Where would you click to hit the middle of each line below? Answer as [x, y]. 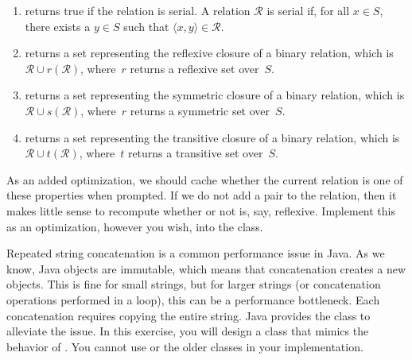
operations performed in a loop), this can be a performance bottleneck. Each [193, 299]
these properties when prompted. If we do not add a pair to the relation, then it [202, 195]
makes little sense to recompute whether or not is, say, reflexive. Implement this [201, 210]
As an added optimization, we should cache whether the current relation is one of [205, 179]
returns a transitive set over [195, 153]
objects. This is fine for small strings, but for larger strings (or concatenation [194, 284]
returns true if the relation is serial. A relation [138, 10]
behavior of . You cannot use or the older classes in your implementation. [185, 346]
